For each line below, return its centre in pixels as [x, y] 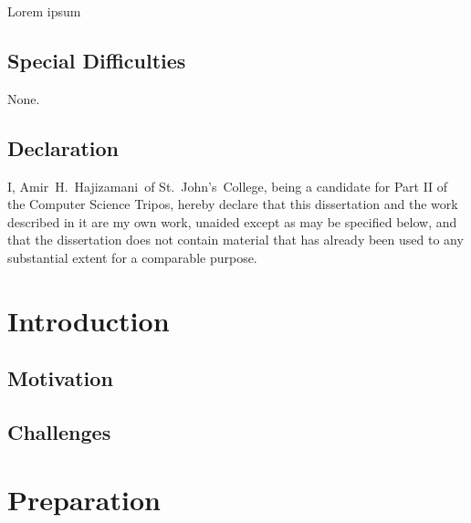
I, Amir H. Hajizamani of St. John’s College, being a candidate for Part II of [228, 186]
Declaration [63, 147]
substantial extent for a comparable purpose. [132, 257]
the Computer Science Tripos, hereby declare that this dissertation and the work [233, 204]
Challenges [59, 432]
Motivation [60, 378]
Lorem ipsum [44, 11]
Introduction [89, 320]
